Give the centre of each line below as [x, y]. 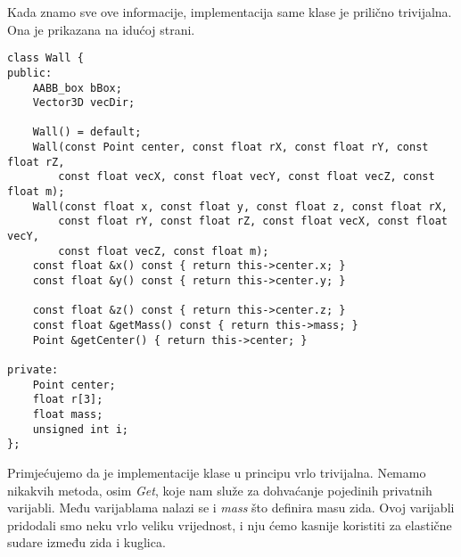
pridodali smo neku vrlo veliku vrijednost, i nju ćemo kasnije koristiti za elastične [230, 524]
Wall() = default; [87, 132]
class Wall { [45, 58]
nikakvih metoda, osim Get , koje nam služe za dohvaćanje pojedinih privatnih [220, 490]
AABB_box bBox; [77, 88]
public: [30, 73]
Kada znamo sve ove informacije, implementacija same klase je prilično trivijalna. [230, 12]
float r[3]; [68, 400]
